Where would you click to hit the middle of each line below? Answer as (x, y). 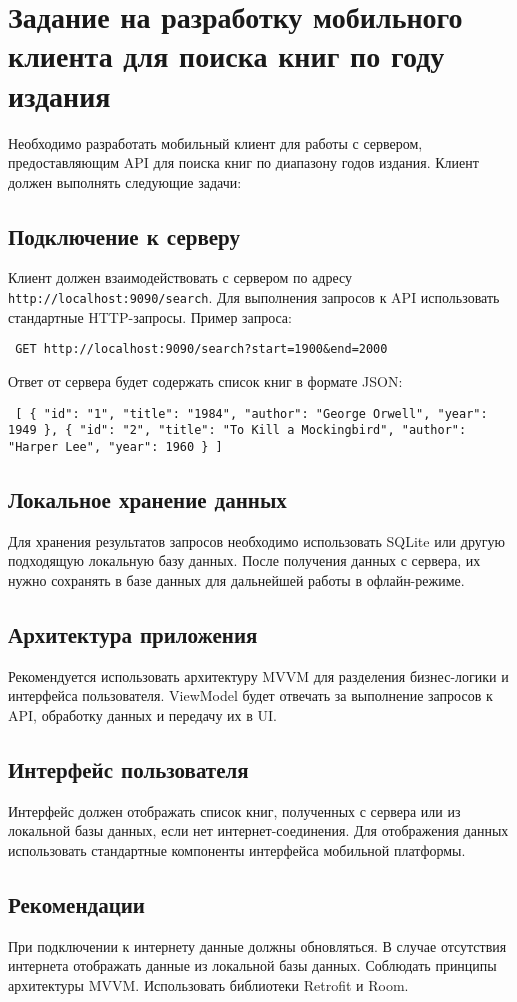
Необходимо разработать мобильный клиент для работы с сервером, (215, 142)
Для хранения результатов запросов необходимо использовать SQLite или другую (256, 540)
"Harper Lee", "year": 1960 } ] (115, 446)
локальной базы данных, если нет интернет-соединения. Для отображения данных (258, 830)
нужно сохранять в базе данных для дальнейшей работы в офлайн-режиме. (236, 579)
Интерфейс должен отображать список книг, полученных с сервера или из (234, 810)
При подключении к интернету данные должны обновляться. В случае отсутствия (257, 945)
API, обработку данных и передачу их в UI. (142, 714)
